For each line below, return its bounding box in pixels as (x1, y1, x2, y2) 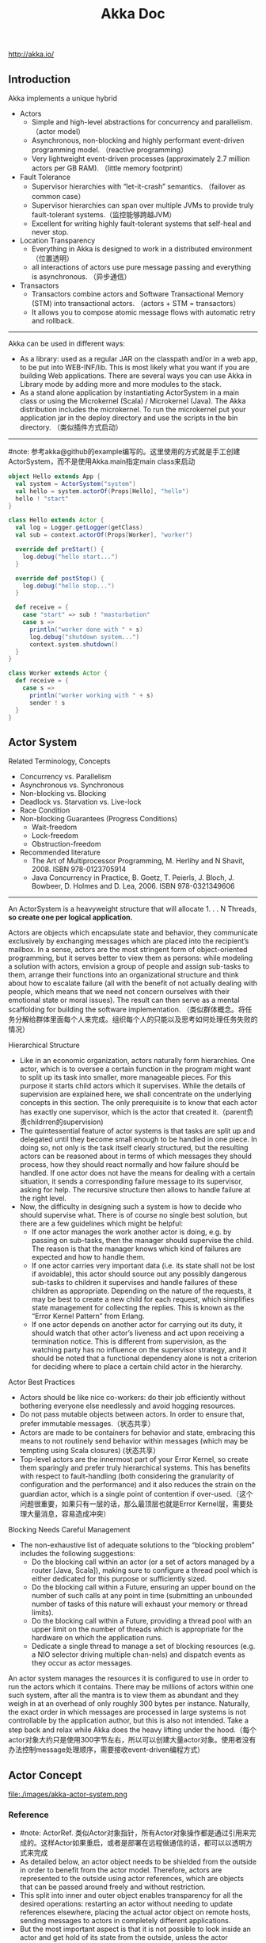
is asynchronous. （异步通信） (31, 272, 131, 281)
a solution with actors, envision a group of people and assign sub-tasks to (8, 962, 249, 971)
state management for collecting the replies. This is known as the (31, 1303, 245, 1313)
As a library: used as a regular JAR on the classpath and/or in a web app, (19, 354, 258, 363)
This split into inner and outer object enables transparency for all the (19, 1891, 243, 1900)
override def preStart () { (15, 545, 104, 553)
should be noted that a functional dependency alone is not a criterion (31, 1353, 257, 1364)
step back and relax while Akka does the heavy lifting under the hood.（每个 (8, 1725, 257, 1735)
